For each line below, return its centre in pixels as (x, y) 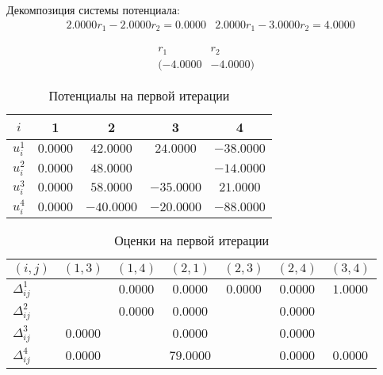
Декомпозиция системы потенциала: (93, 9)
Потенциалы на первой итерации (139, 95)
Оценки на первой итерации (192, 240)
